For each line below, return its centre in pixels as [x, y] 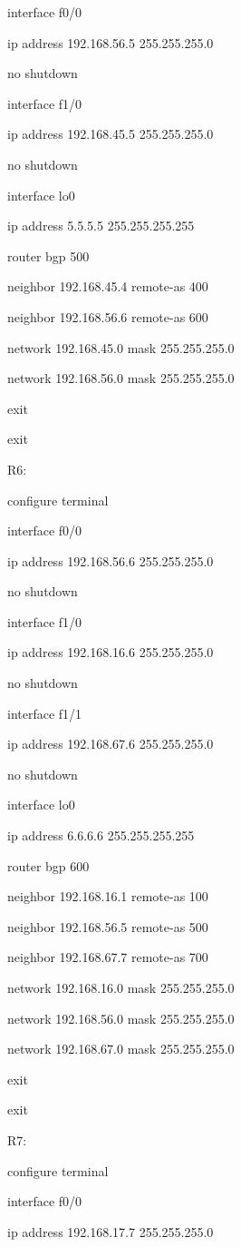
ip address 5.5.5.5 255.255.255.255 [101, 226]
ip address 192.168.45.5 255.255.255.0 [111, 134]
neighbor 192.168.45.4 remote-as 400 [108, 286]
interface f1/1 [45, 713]
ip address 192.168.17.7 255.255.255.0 [111, 1231]
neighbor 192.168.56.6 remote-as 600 [108, 316]
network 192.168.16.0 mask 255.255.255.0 [121, 987]
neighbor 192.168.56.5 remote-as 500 [108, 926]
